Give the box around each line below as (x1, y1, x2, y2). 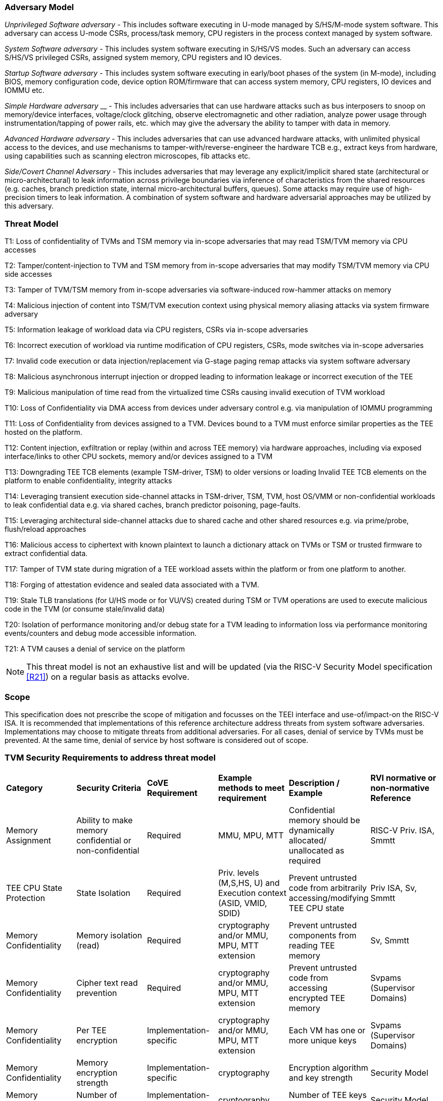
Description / (288, 777, 340, 788)
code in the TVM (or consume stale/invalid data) (5, 605, 165, 614)
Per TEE (76, 1025, 107, 1035)
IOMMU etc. (5, 86, 44, 95)
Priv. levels (218, 867, 259, 878)
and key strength (288, 1072, 353, 1083)
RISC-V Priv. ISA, (370, 825, 434, 835)
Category (6, 782, 43, 793)
